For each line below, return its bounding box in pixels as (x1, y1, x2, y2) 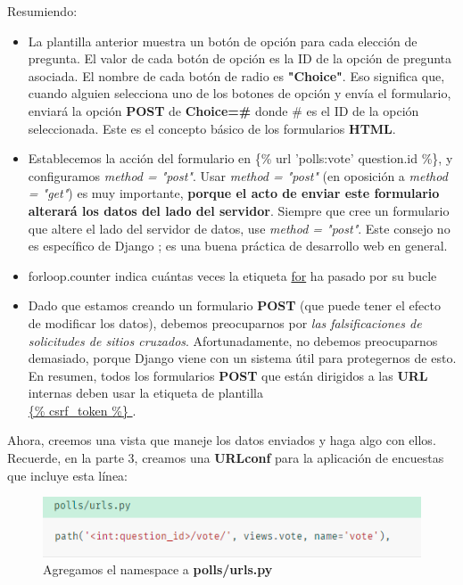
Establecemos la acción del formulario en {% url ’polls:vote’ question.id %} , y (28, 149, 453, 168)
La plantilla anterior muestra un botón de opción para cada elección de (28, 31, 418, 50)
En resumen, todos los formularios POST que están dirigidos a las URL (28, 366, 428, 384)
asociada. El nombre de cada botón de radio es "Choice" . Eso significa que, (28, 66, 445, 85)
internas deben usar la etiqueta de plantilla (28, 383, 263, 402)
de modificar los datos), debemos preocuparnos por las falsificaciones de (28, 313, 422, 332)
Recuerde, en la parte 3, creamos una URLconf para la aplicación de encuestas (7, 449, 444, 467)
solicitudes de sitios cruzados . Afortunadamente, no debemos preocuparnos (28, 331, 438, 350)
